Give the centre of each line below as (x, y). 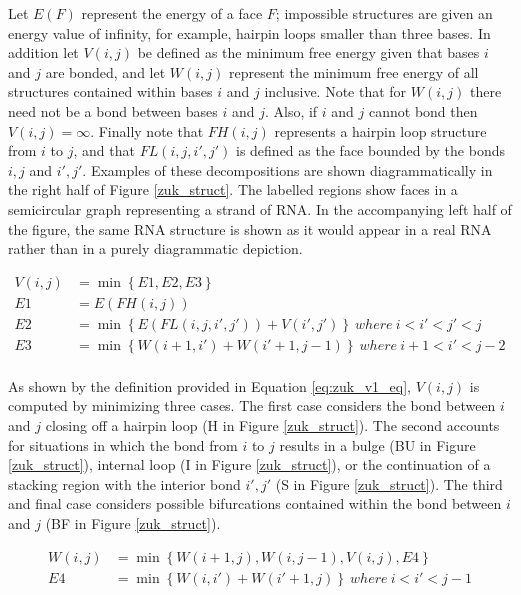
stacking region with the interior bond (124, 483)
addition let (43, 52)
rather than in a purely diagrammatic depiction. (155, 248)
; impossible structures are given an (384, 13)
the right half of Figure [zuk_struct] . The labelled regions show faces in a (233, 189)
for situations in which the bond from (123, 444)
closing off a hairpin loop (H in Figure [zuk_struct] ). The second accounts (272, 425)
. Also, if (291, 110)
